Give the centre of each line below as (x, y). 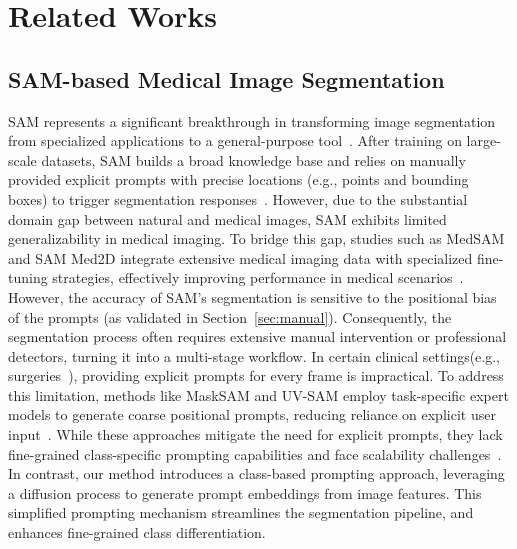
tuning (28, 277)
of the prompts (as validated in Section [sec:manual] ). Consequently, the (230, 316)
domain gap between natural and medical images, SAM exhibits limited (227, 218)
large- (483, 140)
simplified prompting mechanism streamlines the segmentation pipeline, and (241, 512)
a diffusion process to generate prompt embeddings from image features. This (245, 492)
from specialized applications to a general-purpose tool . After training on (235, 140)
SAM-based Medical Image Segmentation (226, 78)
